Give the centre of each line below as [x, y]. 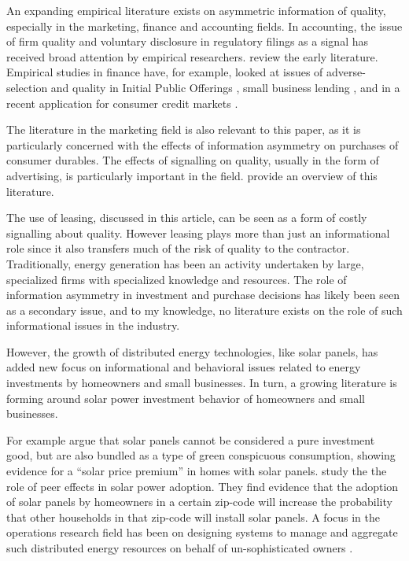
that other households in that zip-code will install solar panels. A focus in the [193, 517]
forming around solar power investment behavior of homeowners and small [186, 398]
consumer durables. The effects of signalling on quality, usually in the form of [193, 160]
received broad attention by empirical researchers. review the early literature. [192, 56]
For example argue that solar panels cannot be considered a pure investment [191, 439]
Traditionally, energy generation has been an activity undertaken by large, [185, 263]
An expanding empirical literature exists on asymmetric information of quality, [196, 10]
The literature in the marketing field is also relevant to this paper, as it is [184, 129]
